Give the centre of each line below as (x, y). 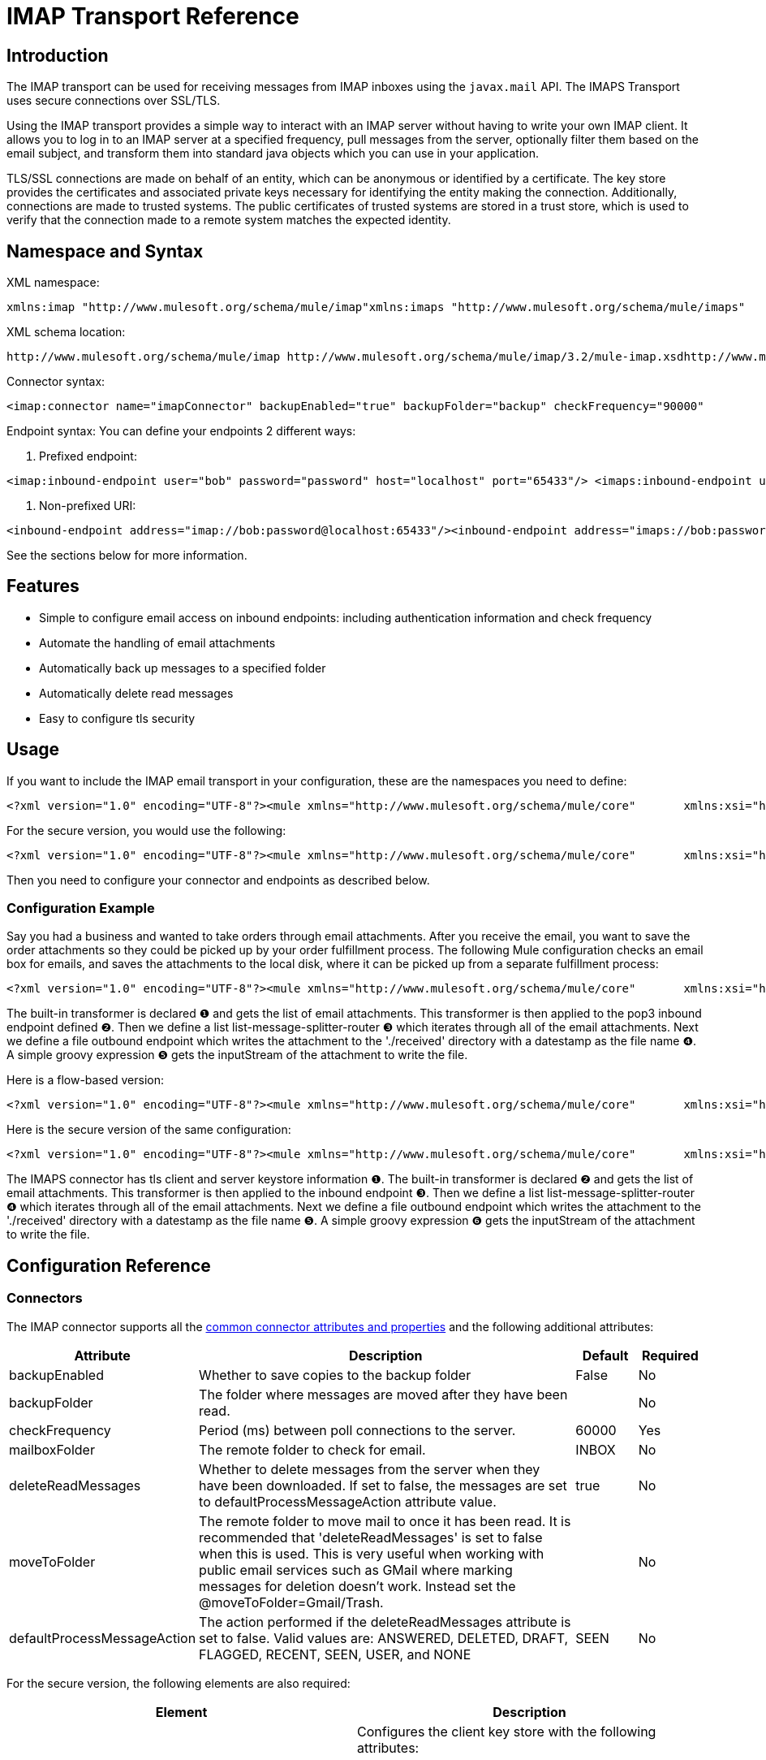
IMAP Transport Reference (153, 16)
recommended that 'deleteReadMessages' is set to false (371, 1537)
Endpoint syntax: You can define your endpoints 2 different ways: (181, 431)
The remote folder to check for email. (312, 1449)
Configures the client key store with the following (507, 1731)
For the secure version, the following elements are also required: (179, 1683)
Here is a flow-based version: (85, 1080)
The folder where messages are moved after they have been (383, 1394)
